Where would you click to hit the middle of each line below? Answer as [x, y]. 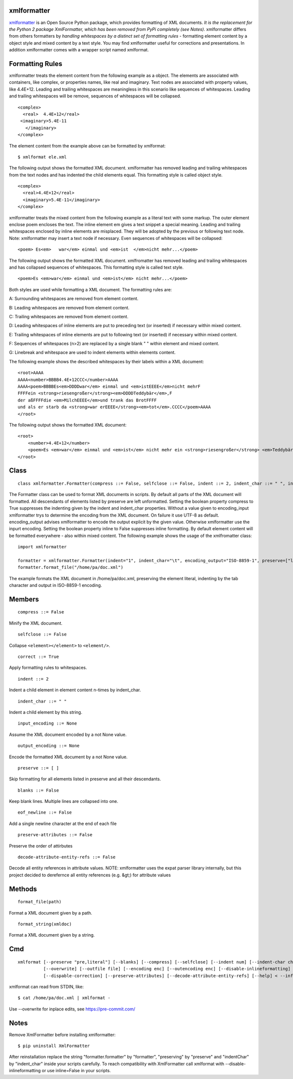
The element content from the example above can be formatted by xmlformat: [87, 146]
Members [24, 599]
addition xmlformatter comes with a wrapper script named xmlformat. [79, 50]
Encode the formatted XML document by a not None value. [68, 757]
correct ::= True [38, 657]
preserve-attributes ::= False [55, 835]
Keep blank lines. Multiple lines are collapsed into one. [64, 801]
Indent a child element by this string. [46, 712]
